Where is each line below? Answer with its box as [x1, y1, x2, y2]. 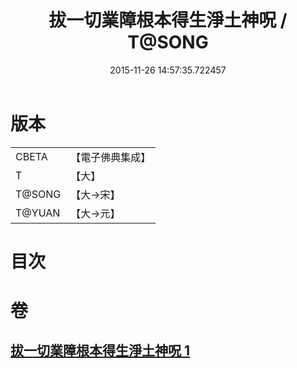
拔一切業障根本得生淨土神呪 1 [10, 342, 191, 360]
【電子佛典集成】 [70, 150, 152, 164]
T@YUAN [15, 206, 61, 220]
